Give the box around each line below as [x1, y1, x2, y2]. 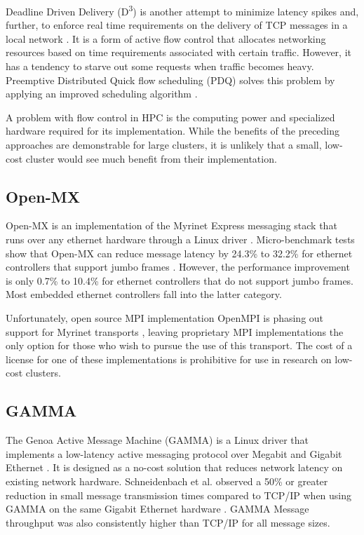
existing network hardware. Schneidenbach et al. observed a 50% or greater [6, 473, 328, 488]
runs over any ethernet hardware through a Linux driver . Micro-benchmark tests [6, 231, 355, 246]
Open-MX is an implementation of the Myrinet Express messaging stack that [6, 218, 337, 233]
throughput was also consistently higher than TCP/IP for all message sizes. [6, 515, 330, 529]
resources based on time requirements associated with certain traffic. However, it [6, 45, 351, 60]
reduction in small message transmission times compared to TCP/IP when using [6, 487, 352, 502]
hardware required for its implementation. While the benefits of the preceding [6, 123, 340, 138]
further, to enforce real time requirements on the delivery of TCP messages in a [6, 18, 348, 32]
